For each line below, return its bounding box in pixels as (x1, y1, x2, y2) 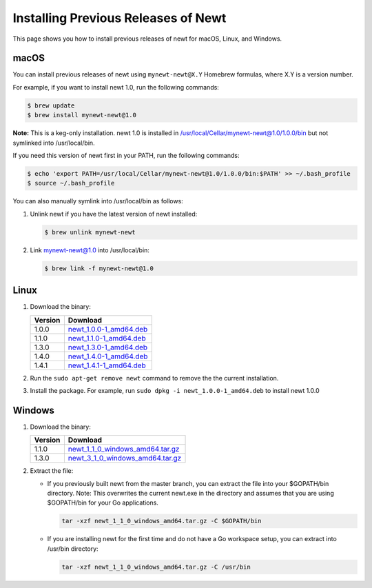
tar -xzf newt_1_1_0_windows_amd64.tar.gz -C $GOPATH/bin (61, 517, 262, 525)
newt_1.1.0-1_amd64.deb (68, 333, 146, 343)
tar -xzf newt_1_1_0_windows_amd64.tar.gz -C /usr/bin (61, 562, 251, 571)
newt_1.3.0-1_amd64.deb (68, 342, 148, 352)
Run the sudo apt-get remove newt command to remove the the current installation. (30, 374, 279, 382)
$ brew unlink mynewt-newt (44, 228, 136, 236)
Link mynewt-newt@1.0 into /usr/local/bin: (30, 245, 149, 254)
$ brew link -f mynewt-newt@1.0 (44, 264, 154, 272)
